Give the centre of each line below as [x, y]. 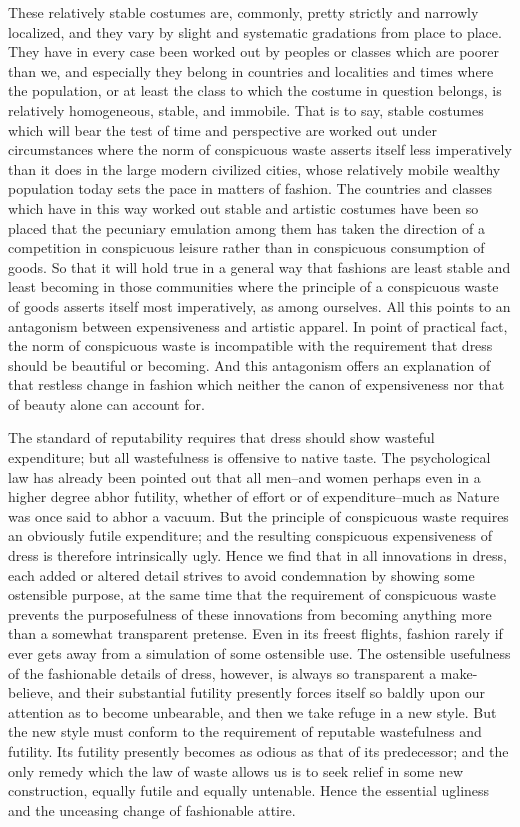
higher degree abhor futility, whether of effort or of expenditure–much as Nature [254, 496]
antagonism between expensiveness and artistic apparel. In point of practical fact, [258, 325]
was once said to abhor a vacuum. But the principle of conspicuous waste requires [258, 515]
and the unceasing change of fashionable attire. [152, 809]
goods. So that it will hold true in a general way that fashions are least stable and [259, 266]
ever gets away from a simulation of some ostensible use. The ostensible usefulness [259, 653]
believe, [31, 692]
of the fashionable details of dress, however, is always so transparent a [222, 672]
